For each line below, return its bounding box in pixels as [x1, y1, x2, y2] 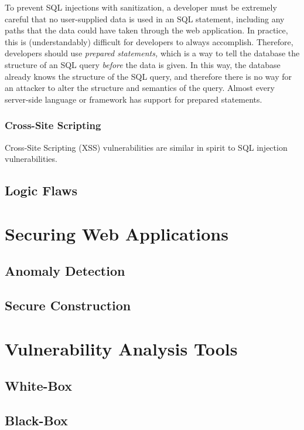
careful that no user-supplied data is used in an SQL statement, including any [5, 12, 285, 25]
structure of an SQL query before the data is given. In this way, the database [5, 58, 281, 70]
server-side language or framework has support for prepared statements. [5, 93, 262, 105]
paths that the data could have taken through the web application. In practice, [5, 24, 288, 36]
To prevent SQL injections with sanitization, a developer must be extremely [5, 1, 277, 13]
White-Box [5, 377, 72, 395]
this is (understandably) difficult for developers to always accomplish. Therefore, [5, 35, 293, 48]
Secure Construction [5, 296, 131, 314]
